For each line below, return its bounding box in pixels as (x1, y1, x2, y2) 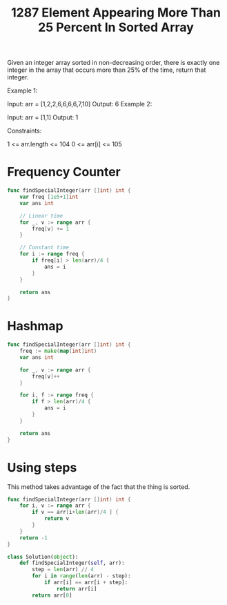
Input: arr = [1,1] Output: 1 (7, 113, 79, 122)
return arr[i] (56, 585, 97, 592)
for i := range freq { (19, 251, 85, 258)
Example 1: (7, 86, 38, 95)
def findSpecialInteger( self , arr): (19, 559, 126, 567)
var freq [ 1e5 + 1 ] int (19, 193, 79, 200)
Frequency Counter (7, 164, 121, 180)
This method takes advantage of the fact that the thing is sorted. (7, 482, 190, 491)
